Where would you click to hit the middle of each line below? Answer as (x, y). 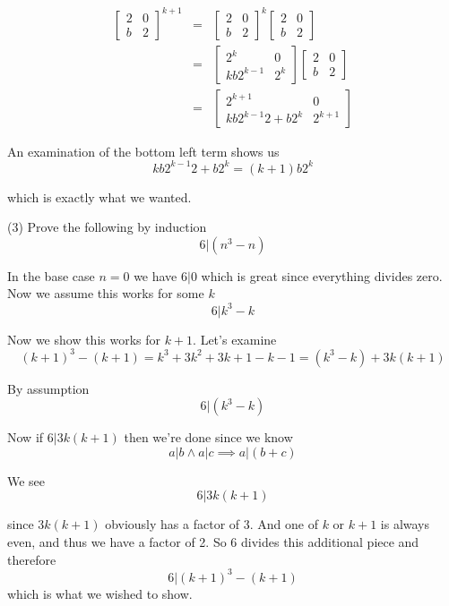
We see (26, 480)
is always (405, 524)
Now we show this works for (84, 339)
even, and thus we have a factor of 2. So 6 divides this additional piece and (213, 542)
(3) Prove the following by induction (107, 227)
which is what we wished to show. (100, 593)
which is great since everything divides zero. (322, 275)
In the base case (51, 275)
